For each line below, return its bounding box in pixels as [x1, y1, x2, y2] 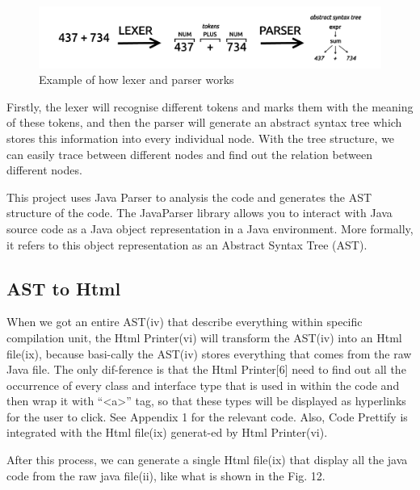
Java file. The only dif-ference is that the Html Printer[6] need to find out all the [6, 361, 406, 378]
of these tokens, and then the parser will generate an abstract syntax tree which [6, 114, 402, 131]
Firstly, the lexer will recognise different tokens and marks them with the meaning [6, 98, 414, 115]
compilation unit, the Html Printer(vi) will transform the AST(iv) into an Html [6, 329, 402, 346]
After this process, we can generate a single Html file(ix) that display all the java [6, 451, 408, 468]
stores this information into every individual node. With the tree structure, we [6, 129, 395, 146]
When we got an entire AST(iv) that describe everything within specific [6, 313, 363, 330]
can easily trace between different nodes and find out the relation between [6, 145, 372, 162]
